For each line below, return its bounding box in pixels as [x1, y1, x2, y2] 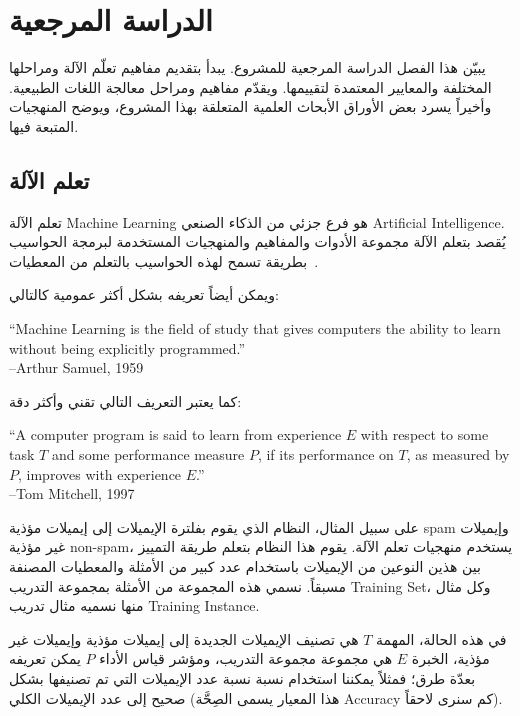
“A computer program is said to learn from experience [9, 424, 342, 445]
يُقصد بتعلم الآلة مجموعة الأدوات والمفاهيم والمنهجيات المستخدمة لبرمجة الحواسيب [9, 231, 506, 252]
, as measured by [406, 444, 510, 465]
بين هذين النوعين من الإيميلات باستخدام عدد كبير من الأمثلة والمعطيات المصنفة [9, 556, 481, 577]
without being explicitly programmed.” [9, 337, 246, 358]
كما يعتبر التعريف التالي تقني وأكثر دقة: [9, 390, 242, 411]
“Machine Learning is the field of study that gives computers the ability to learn [9, 318, 501, 339]
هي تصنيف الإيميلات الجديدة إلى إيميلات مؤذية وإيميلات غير [9, 628, 359, 649]
